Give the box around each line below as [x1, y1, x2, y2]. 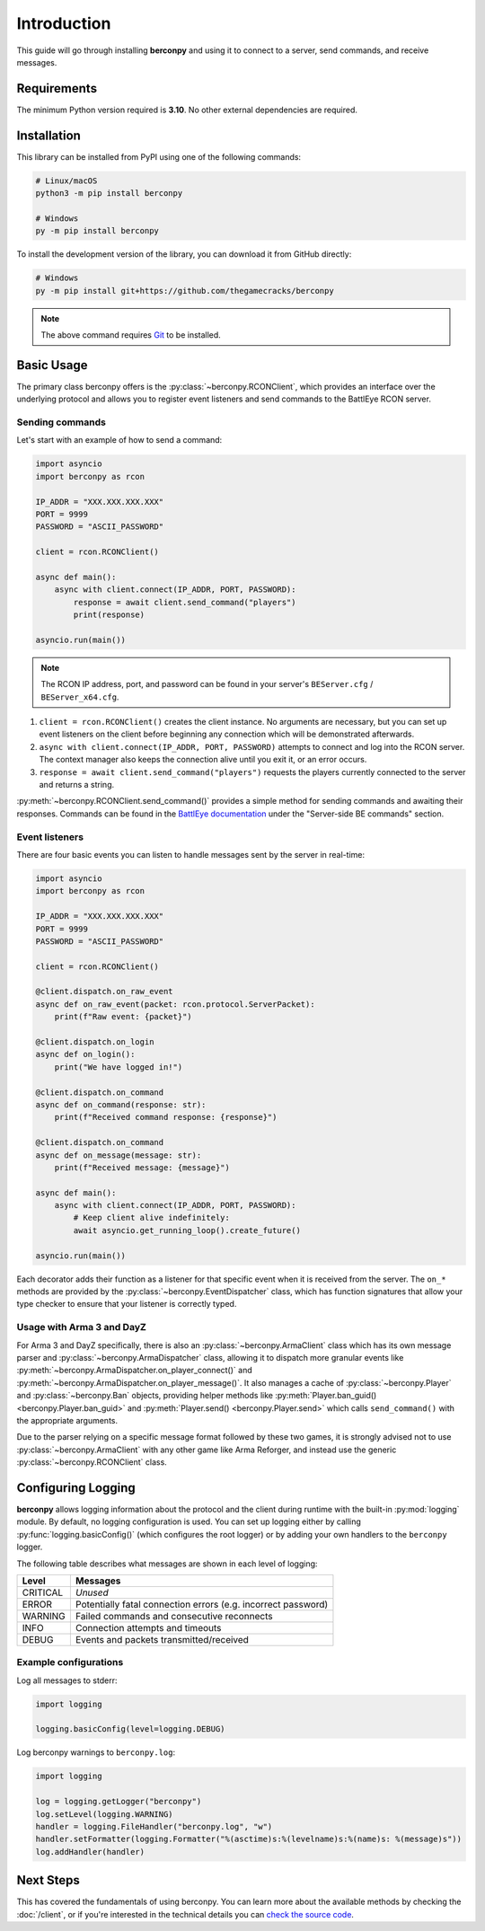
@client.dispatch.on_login [35, 1037, 154, 1047]
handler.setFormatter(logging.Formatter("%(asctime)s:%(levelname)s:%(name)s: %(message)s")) [35, 1834, 463, 1845]
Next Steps [16, 1873, 80, 1888]
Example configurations [16, 1656, 124, 1669]
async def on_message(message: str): [35, 1150, 202, 1160]
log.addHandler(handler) [35, 1847, 145, 1856]
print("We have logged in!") [54, 1062, 183, 1072]
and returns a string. [39, 780, 115, 790]
